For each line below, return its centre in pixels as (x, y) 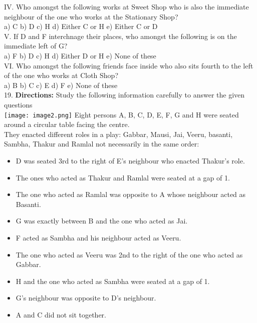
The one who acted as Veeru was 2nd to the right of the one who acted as (129, 254)
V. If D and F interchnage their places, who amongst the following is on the (120, 36)
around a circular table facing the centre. (67, 124)
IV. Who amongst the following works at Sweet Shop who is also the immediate (126, 6)
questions (18, 104)
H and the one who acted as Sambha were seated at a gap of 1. (113, 281)
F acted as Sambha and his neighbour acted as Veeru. (98, 237)
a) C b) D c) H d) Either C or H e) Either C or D (81, 26)
